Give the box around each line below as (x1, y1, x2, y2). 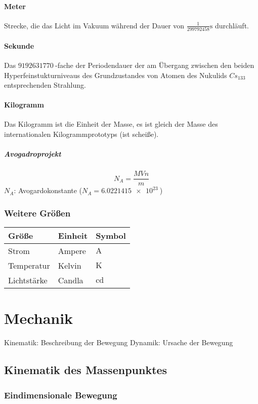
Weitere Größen (4, 206, 71, 219)
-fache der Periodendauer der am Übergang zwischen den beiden (55, 59, 254, 70)
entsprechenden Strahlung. (4, 80, 86, 90)
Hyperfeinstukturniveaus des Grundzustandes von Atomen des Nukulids (4, 69, 227, 80)
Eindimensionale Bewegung (4, 388, 117, 401)
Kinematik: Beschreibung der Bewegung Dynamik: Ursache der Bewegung (4, 337, 233, 348)
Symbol (96, 230, 126, 242)
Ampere (58, 245, 86, 257)
